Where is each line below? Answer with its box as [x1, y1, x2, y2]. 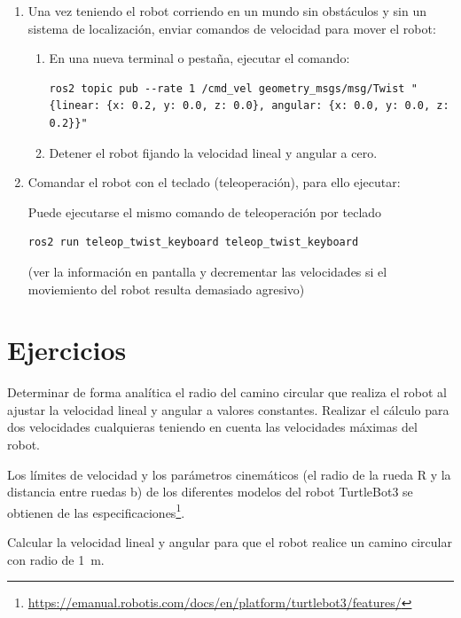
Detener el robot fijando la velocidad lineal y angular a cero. [49, 143, 378, 161]
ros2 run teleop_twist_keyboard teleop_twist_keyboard [27, 236, 359, 249]
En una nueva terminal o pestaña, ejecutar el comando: [49, 49, 350, 67]
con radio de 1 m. [7, 550, 105, 568]
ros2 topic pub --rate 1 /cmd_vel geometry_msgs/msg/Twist [49, 82, 405, 95]
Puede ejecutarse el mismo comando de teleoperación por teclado [27, 202, 382, 221]
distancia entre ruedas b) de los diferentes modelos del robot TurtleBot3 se [7, 482, 413, 501]
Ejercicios [7, 332, 127, 368]
